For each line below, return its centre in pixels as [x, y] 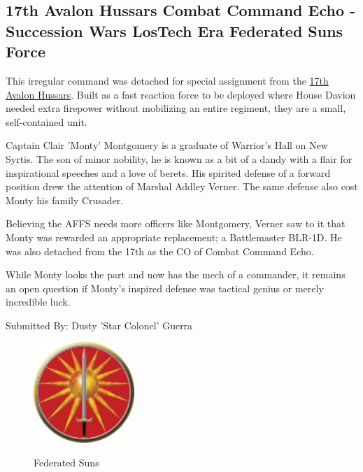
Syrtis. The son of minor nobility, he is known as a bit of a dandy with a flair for [179, 158]
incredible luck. [38, 302]
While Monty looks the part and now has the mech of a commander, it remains [176, 274]
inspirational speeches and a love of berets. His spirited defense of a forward [168, 172]
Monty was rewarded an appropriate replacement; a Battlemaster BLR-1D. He [174, 237]
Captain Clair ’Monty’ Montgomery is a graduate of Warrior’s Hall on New [167, 145]
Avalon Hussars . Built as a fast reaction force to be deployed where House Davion [181, 94]
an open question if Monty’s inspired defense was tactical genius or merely [165, 288]
